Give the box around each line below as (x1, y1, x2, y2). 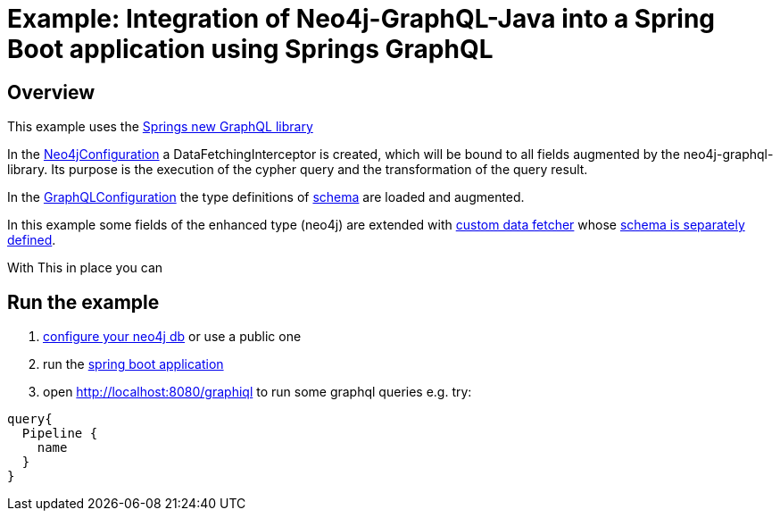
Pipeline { (21, 426, 98, 441)
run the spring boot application (43, 356, 224, 372)
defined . (7, 232, 56, 248)
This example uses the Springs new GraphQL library (7, 119, 313, 135)
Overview (7, 80, 95, 104)
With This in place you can (7, 260, 163, 276)
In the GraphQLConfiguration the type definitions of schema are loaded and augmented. (7, 189, 525, 205)
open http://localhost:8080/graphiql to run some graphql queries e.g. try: (43, 384, 472, 400)
